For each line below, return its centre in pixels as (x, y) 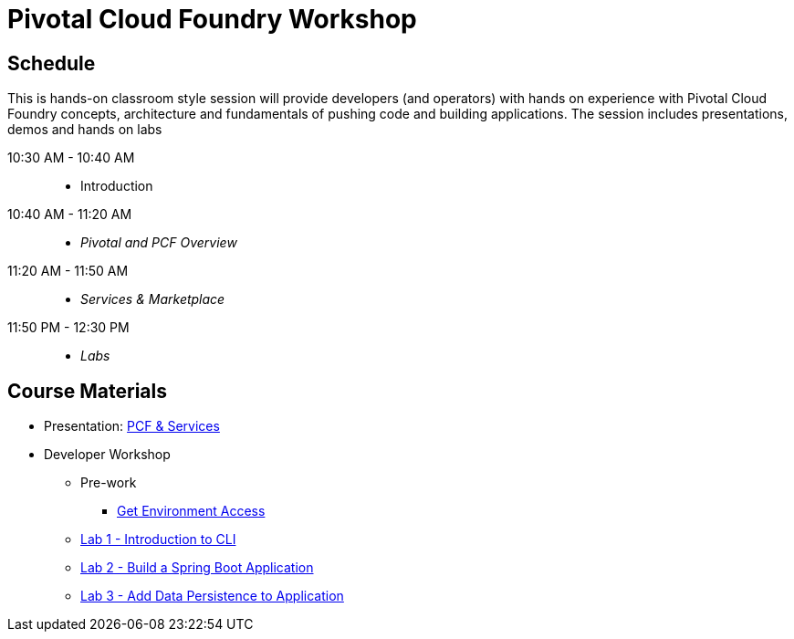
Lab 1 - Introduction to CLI (158, 539)
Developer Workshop (107, 455)
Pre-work (109, 483)
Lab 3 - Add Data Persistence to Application (212, 596)
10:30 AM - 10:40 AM (71, 158)
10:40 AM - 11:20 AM (70, 215)
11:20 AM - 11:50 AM (68, 271)
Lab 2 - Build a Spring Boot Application (197, 568)
